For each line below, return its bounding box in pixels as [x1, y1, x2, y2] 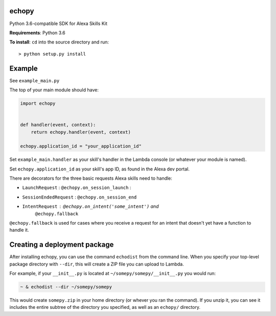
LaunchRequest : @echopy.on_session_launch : [22, 184, 131, 191]
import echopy [20, 100, 56, 106]
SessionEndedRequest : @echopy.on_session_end [22, 194, 137, 200]
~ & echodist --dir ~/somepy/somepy [20, 284, 112, 290]
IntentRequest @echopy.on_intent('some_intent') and [22, 203, 159, 209]
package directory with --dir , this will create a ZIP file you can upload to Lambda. [9, 261, 184, 267]
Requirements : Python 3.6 [9, 30, 66, 36]
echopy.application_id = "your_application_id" [20, 143, 142, 149]
